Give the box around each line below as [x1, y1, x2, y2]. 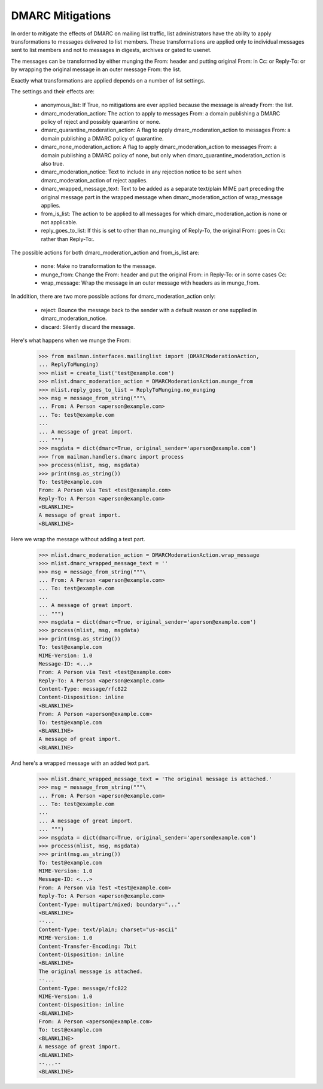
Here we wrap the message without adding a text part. [11, 535, 146, 542]
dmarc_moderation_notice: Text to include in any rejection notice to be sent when [41, 168, 242, 176]
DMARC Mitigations [11, 9, 111, 22]
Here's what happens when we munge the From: [11, 337, 131, 344]
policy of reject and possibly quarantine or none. [41, 118, 161, 126]
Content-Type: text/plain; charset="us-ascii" [38, 926, 178, 933]
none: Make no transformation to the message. [41, 263, 157, 270]
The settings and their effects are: [11, 87, 95, 95]
